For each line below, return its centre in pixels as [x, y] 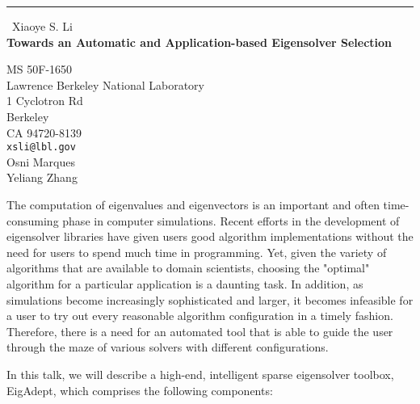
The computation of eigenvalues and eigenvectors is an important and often [193, 204]
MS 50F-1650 [40, 69]
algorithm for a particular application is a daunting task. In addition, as [185, 283]
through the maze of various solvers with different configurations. [168, 347]
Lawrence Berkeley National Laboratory [105, 84]
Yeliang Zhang [42, 177]
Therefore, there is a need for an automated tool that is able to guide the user [200, 331]
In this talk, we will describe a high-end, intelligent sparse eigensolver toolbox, [200, 374]
